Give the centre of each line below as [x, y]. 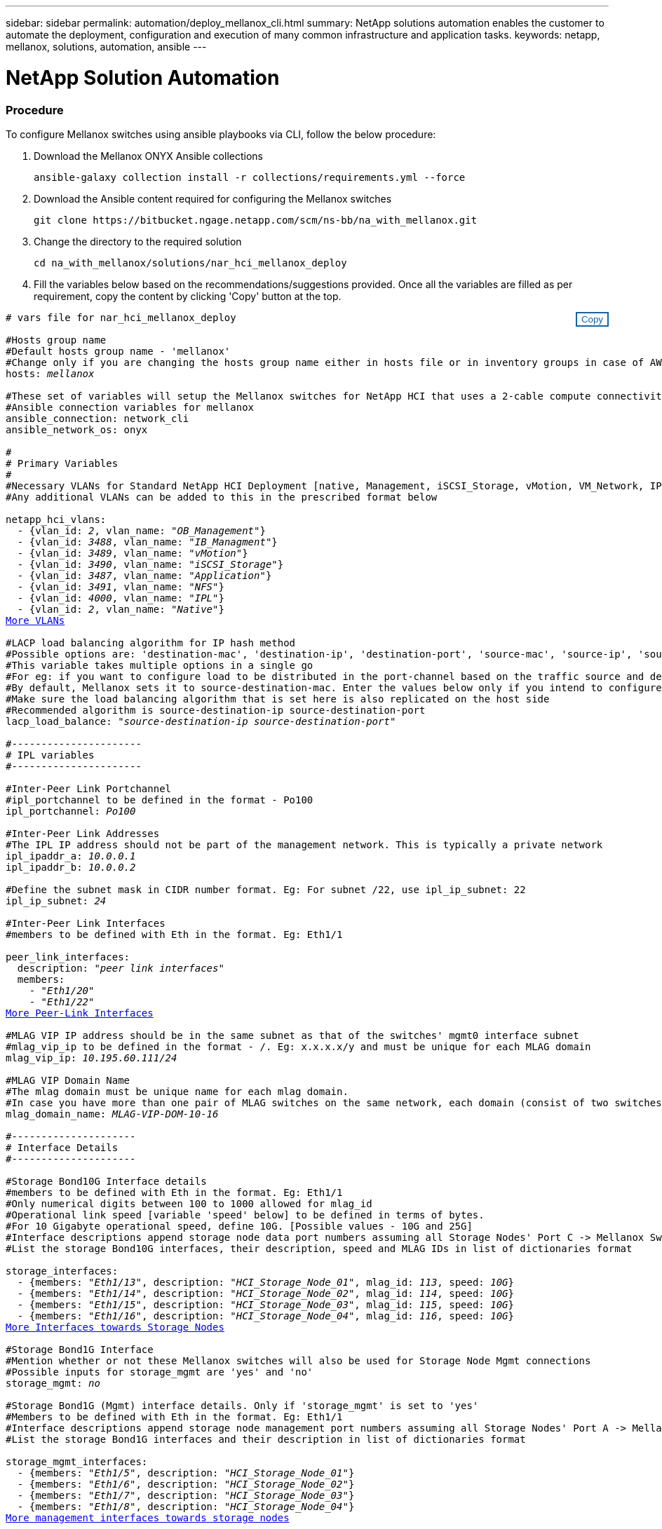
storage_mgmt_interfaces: [77, 1461]
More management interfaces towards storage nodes [148, 1517]
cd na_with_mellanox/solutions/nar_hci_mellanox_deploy [190, 263]
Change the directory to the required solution [138, 241]
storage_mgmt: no [53, 1383]
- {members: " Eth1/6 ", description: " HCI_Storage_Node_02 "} [186, 1484]
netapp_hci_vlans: [56, 519]
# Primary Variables [62, 463]
